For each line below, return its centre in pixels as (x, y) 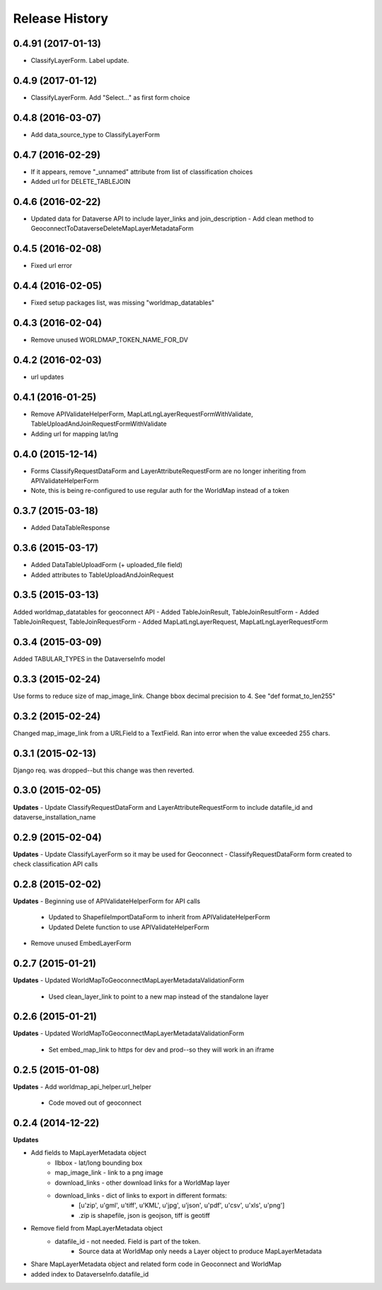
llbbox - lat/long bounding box (99, 1163)
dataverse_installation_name (54, 817)
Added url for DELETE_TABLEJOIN (81, 182)
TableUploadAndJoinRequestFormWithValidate (99, 424)
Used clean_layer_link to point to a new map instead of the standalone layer (158, 996)
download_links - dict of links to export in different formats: (141, 1196)
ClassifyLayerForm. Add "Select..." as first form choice (110, 97)
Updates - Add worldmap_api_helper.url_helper (82, 1086)
